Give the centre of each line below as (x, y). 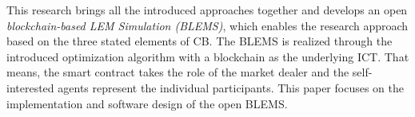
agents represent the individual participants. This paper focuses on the (231, 87)
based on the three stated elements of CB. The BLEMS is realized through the (200, 41)
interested (30, 87)
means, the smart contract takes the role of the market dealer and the (178, 72)
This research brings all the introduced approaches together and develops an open (207, 10)
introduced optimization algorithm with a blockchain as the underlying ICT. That (208, 56)
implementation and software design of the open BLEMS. (147, 103)
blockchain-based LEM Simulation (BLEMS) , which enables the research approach (207, 25)
